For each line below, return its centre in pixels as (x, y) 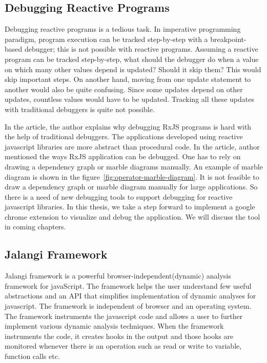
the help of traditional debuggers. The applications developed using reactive (124, 136)
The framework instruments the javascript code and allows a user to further (124, 316)
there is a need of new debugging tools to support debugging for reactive (119, 196)
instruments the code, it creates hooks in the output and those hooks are (119, 336)
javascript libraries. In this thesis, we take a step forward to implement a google (130, 207)
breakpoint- (228, 39)
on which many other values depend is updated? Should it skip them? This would (133, 69)
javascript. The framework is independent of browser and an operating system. (128, 306)
